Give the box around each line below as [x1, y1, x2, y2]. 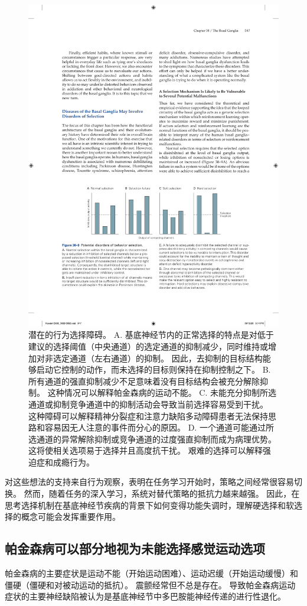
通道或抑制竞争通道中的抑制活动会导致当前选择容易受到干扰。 [28, 398, 268, 410]
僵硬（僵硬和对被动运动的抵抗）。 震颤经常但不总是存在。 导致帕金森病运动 [5, 578, 296, 591]
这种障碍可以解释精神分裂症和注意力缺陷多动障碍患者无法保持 [28, 409, 268, 422]
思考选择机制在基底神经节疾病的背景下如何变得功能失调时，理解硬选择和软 [5, 499, 294, 511]
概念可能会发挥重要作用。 [21, 510, 120, 523]
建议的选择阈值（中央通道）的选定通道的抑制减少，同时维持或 [28, 340, 268, 352]
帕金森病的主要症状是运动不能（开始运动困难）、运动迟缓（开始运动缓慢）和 [5, 567, 298, 579]
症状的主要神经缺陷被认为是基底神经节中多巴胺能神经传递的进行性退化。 [5, 590, 286, 602]
